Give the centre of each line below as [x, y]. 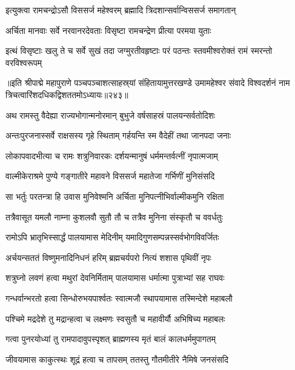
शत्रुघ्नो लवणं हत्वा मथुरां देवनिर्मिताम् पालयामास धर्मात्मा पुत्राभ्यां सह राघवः [115, 278]
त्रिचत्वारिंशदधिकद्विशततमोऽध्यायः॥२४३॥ [67, 94]
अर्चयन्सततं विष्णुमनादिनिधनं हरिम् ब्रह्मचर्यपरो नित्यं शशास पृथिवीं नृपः [108, 257]
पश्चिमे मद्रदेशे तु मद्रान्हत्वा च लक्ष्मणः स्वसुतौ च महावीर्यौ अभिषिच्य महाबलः [115, 318]
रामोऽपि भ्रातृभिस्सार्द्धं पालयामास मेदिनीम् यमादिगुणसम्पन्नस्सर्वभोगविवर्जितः [112, 237]
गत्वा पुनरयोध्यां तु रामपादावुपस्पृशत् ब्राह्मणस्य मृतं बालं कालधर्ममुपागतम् [111, 339]
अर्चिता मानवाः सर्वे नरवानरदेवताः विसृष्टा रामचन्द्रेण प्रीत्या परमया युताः [108, 30]
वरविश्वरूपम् [24, 62]
